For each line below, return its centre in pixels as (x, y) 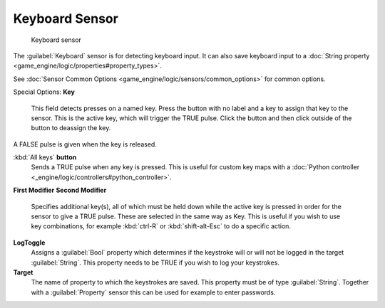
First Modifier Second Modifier (60, 190)
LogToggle (29, 243)
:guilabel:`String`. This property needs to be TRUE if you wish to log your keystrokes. (155, 262)
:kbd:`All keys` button (45, 157)
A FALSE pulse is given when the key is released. (85, 144)
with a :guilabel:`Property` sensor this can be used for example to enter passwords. (153, 292)
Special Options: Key (44, 92)
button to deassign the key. (71, 128)
